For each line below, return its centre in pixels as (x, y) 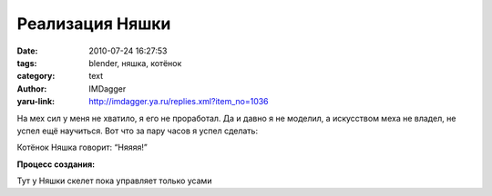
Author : (32, 88)
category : (36, 76)
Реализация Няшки (94, 24)
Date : (27, 51)
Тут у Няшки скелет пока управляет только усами (114, 181)
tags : (27, 63)
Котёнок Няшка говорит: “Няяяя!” (82, 147)
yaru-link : (36, 102)
